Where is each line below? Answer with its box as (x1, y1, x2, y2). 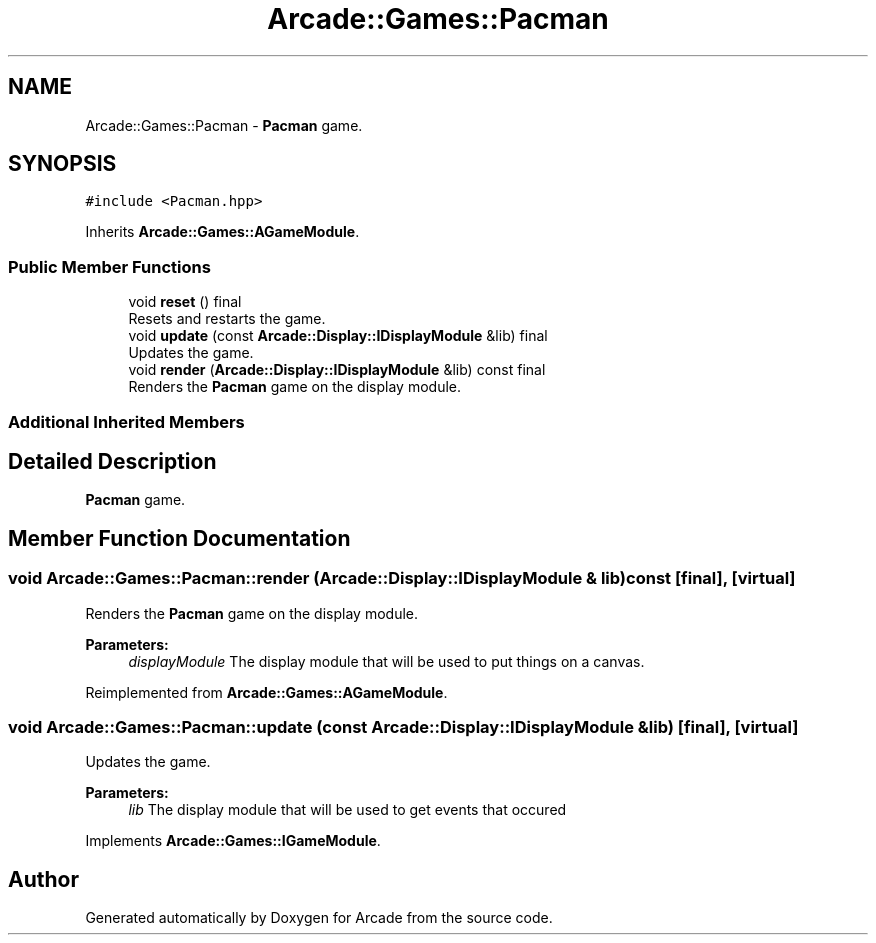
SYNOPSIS (8, 151, 117, 177)
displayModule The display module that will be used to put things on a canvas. (128, 652, 645, 670)
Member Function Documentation (8, 525, 351, 551)
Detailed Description (8, 448, 217, 474)
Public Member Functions (8, 256, 211, 277)
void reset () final (128, 293, 242, 311)
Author (8, 866, 79, 892)
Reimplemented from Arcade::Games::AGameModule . (85, 683, 448, 701)
